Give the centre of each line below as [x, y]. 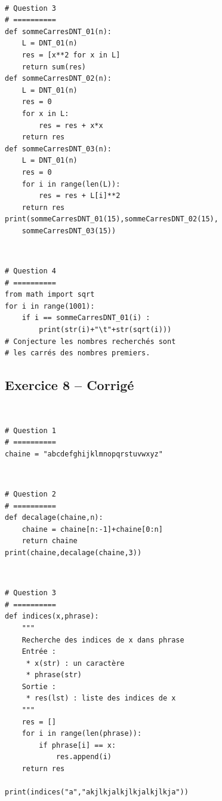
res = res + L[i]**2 [80, 196]
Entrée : [39, 652]
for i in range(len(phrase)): [82, 734]
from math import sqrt [50, 295]
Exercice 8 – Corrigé [70, 385]
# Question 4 [30, 271]
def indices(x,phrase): [52, 616]
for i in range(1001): [50, 306]
